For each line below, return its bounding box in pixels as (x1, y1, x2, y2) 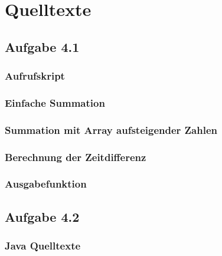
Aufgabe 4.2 (5, 207, 80, 225)
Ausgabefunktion (5, 176, 87, 191)
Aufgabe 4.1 (5, 37, 80, 55)
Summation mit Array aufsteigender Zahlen (5, 122, 217, 137)
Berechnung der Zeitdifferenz (5, 149, 146, 164)
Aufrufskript (5, 68, 65, 83)
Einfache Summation (5, 95, 105, 110)
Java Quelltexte (5, 238, 81, 253)
